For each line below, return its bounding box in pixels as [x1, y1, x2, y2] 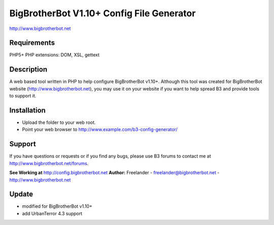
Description [9, 65, 48, 74]
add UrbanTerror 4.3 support [22, 210, 83, 216]
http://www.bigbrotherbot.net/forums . [9, 160, 89, 166]
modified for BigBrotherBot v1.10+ [22, 203, 92, 209]
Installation [9, 106, 46, 114]
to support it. [9, 93, 37, 99]
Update [9, 190, 33, 199]
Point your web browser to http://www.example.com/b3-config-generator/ [22, 126, 178, 133]
